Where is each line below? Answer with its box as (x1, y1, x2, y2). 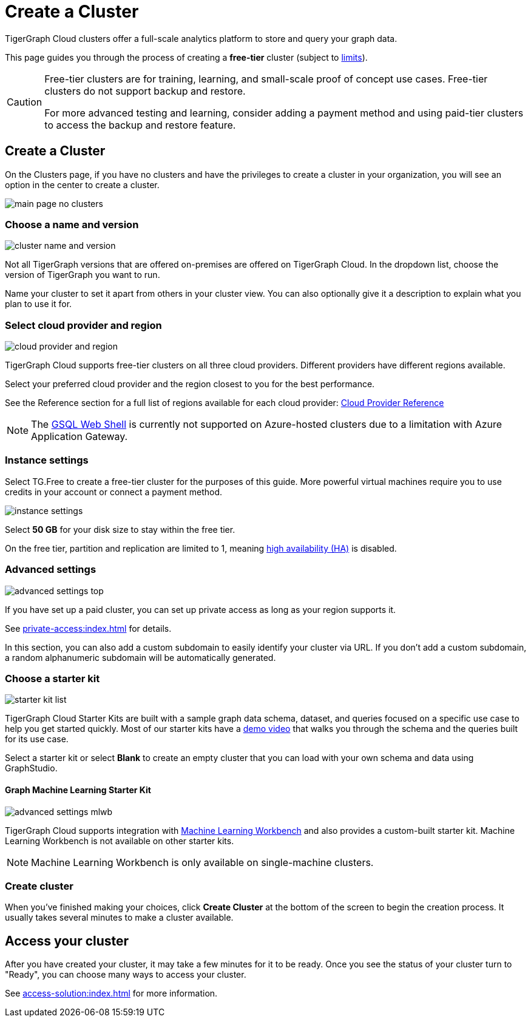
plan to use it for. (5, 299, 72, 310)
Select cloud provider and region (5, 319, 162, 331)
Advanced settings (5, 563, 96, 576)
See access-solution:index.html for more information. (5, 988, 218, 999)
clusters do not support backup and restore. (44, 84, 246, 97)
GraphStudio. (5, 763, 58, 774)
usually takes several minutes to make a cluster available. (5, 912, 234, 923)
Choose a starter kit (5, 672, 100, 685)
